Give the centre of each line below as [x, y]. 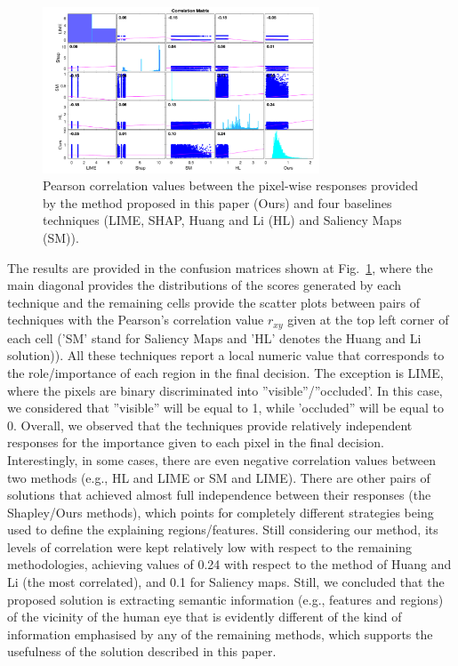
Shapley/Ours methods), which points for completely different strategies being [221, 512]
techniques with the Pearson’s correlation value [136, 320]
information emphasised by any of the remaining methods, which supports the [220, 634]
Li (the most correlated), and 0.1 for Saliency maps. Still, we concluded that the [226, 582]
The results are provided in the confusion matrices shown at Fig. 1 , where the [220, 267]
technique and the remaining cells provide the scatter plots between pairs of [214, 302]
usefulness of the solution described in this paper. [142, 651]
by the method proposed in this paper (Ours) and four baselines [217, 202]
